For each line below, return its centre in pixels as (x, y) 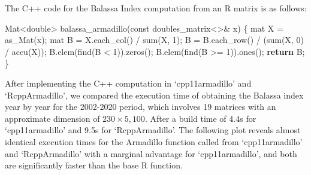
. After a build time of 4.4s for (200, 118)
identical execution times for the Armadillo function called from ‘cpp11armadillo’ (154, 141)
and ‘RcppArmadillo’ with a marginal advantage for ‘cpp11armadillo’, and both (151, 153)
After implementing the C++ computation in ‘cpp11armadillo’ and (128, 83)
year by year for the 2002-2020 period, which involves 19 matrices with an (141, 107)
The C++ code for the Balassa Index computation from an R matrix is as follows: (156, 8)
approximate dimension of (52, 118)
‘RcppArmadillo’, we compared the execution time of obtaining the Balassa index (154, 95)
